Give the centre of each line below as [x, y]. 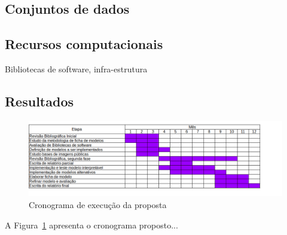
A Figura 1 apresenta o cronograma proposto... [91, 225]
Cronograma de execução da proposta [98, 205]
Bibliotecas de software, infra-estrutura [76, 68]
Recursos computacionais [84, 44]
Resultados [39, 101]
